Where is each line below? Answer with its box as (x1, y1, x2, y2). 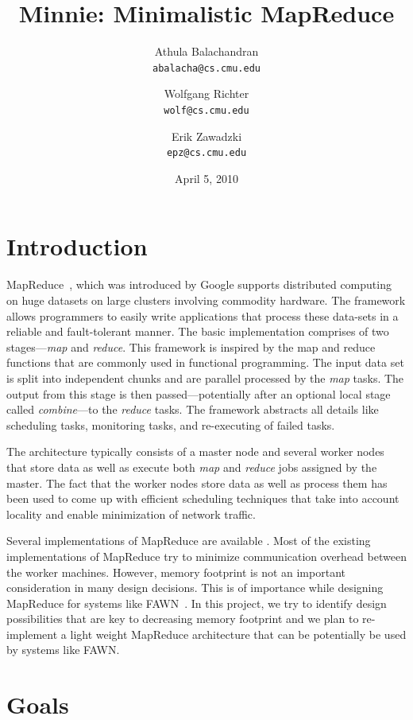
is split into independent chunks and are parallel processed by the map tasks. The (6, 369, 404, 386)
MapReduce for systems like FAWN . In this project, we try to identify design (6, 594, 387, 611)
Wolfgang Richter (164, 85, 249, 102)
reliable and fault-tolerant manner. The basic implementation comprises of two (6, 323, 389, 340)
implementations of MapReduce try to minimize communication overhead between (6, 547, 407, 564)
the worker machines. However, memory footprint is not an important (6, 563, 345, 580)
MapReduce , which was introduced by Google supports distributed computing (6, 276, 392, 293)
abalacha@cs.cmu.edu (152, 62, 261, 74)
